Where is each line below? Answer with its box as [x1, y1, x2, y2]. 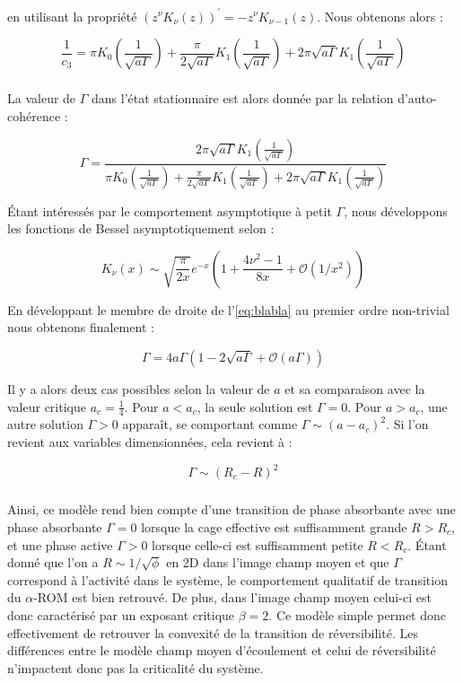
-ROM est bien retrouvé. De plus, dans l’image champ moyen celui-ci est [33, 588, 432, 607]
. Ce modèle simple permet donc [268, 605, 446, 624]
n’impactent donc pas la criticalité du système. [7, 658, 264, 677]
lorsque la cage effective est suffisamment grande [141, 517, 407, 536]
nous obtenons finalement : [7, 318, 154, 337]
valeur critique [7, 397, 86, 416]
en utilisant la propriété [7, 6, 137, 25]
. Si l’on [386, 415, 429, 433]
